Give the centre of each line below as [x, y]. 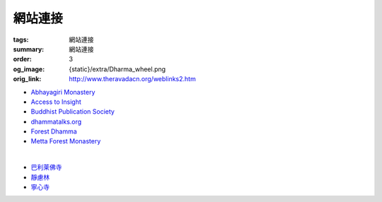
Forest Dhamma [54, 131]
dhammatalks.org [56, 121]
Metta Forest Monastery [66, 141]
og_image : [29, 69]
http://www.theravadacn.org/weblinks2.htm [132, 79]
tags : [21, 40]
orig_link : [27, 79]
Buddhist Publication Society [73, 112]
